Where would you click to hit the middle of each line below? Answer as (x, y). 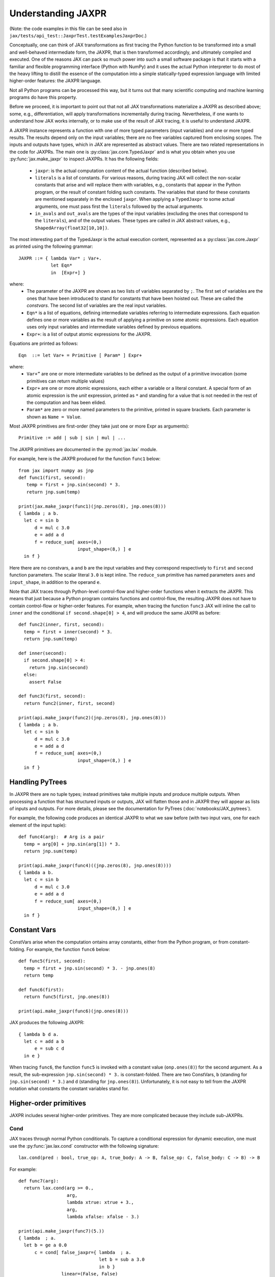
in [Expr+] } (68, 273)
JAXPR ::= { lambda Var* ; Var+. (60, 258)
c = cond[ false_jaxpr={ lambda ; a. (83, 1252)
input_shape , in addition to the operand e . (55, 582)
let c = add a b (44, 1042)
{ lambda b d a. (39, 1034)
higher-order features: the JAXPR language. (56, 81)
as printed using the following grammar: (51, 246)
